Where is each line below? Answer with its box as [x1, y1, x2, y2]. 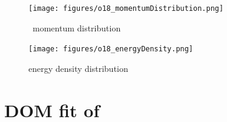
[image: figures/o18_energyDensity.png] [28, 45, 194, 54]
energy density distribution [28, 62, 128, 74]
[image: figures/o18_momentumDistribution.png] [28, 4, 224, 13]
